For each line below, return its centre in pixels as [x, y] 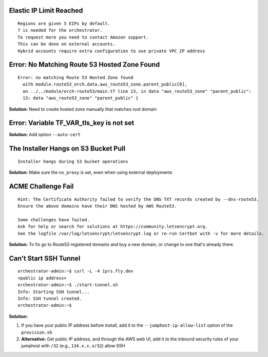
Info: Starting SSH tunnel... [54, 292]
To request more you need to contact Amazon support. [83, 37]
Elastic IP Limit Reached [46, 10]
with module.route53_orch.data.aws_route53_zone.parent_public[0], [105, 84]
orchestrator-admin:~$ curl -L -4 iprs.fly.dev [76, 271]
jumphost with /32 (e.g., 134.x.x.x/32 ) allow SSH [73, 346]
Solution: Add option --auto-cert [45, 135]
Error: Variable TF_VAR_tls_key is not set [72, 123]
